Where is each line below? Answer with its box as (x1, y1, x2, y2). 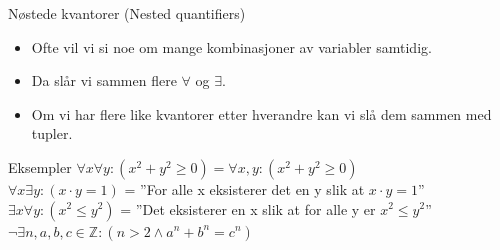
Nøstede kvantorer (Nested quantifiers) (8, 3, 246, 23)
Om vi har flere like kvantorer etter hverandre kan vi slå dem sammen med (31, 103, 492, 124)
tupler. (31, 123, 73, 144)
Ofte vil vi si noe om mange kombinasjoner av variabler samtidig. (31, 36, 432, 57)
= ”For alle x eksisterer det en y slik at (124, 178, 365, 199)
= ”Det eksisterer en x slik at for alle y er (120, 198, 376, 219)
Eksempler (8, 156, 72, 177)
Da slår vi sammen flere (31, 70, 177, 91)
